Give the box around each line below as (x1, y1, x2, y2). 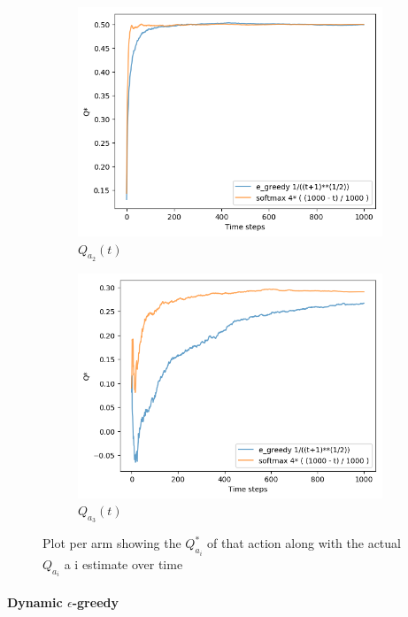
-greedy (72, 592, 119, 611)
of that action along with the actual (207, 534, 401, 552)
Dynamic (7, 592, 63, 611)
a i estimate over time (64, 554, 183, 573)
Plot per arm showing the (42, 534, 181, 552)
